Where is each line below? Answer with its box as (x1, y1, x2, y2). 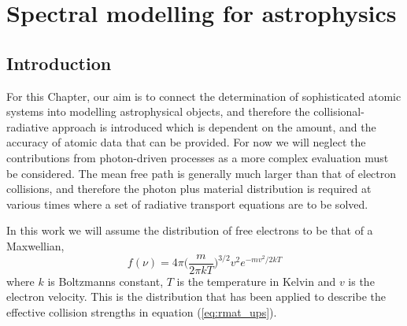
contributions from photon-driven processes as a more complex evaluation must (6, 149, 389, 165)
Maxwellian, (6, 237, 65, 254)
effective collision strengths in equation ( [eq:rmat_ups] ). (6, 303, 277, 320)
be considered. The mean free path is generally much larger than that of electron (6, 165, 397, 181)
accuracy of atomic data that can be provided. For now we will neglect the (6, 134, 366, 150)
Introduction (6, 50, 112, 75)
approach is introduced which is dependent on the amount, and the (52, 118, 376, 135)
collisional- (313, 103, 364, 120)
